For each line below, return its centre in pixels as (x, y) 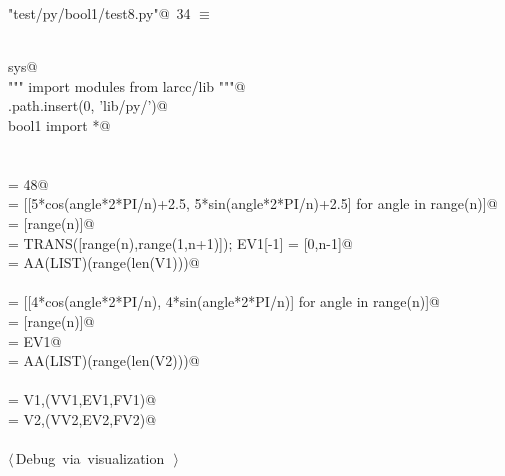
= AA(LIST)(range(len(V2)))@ (104, 360)
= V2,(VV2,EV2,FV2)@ (82, 418)
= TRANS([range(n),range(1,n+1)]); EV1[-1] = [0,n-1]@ (180, 242)
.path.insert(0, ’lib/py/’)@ (88, 105)
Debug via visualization (90, 458)
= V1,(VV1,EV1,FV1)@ (82, 399)
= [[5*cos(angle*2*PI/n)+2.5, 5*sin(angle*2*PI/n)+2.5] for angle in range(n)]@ (253, 203)
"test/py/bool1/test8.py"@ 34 (99, 13)
